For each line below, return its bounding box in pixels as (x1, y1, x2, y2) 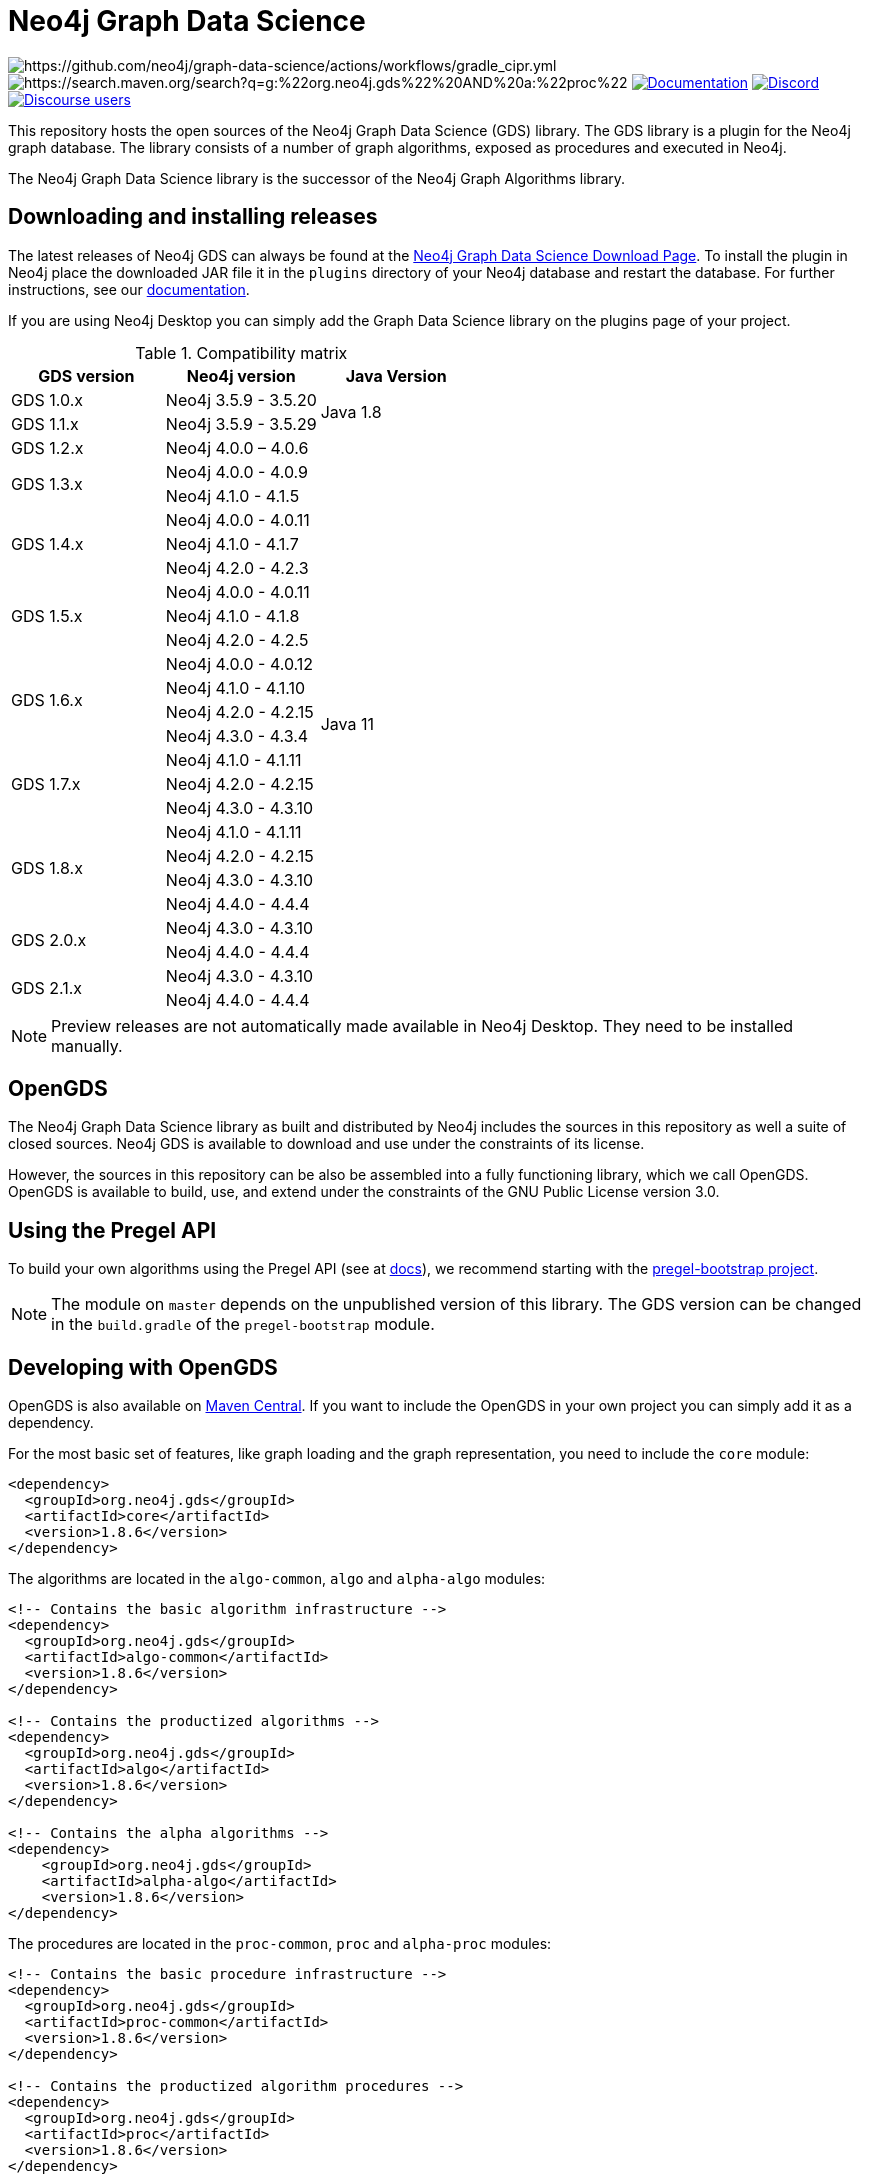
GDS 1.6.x (11, 689, 83, 710)
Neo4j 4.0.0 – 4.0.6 (165, 437, 309, 458)
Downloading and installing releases (8, 204, 378, 230)
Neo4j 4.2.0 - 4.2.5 (165, 629, 309, 650)
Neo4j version (186, 365, 296, 386)
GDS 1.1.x (11, 413, 79, 434)
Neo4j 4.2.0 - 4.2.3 (165, 557, 309, 578)
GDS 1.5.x (11, 605, 83, 626)
